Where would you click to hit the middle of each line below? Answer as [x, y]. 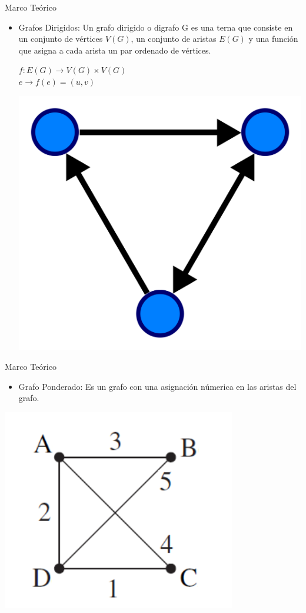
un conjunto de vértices [61, 39]
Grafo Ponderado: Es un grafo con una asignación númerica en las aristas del [157, 386]
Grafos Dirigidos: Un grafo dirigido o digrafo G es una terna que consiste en [156, 27]
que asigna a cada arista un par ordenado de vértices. [115, 50]
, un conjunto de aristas [174, 39]
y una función [273, 39]
